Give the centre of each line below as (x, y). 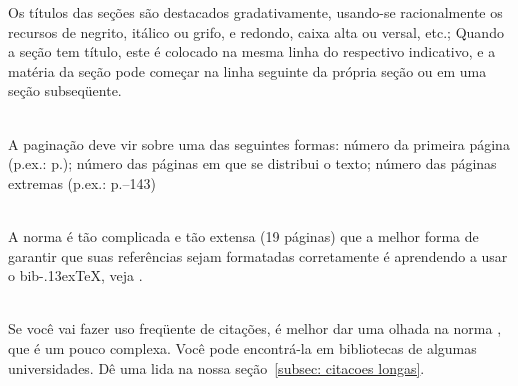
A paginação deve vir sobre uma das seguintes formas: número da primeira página (259, 143)
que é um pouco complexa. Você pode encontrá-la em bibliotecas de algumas (242, 347)
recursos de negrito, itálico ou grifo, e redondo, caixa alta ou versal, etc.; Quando (256, 31)
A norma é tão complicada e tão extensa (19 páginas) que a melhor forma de (243, 235)
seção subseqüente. (65, 90)
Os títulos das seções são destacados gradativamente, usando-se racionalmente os (255, 12)
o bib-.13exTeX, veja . (75, 275)
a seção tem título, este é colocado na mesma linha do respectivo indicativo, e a (252, 51)
